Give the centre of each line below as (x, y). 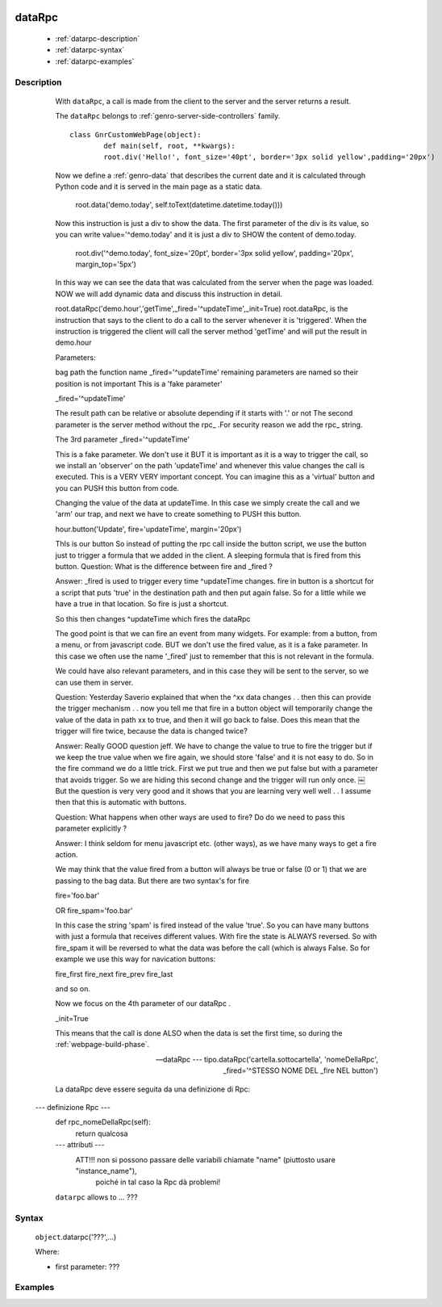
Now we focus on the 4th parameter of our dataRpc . (143, 1003)
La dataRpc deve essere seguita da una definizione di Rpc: (152, 1089)
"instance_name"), (106, 1171)
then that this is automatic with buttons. (121, 802)
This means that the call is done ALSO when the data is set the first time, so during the (199, 1033)
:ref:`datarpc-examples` (95, 61)
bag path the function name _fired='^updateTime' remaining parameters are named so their (207, 372)
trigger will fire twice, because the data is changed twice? (151, 731)
